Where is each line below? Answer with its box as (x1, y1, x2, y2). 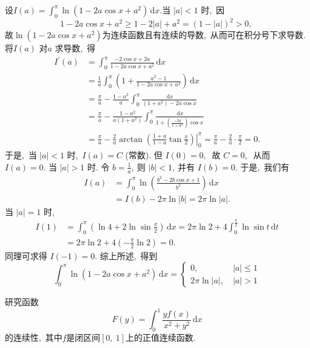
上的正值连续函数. (125, 331, 196, 344)
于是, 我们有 (240, 160, 289, 173)
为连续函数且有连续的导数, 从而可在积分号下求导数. (102, 28, 306, 41)
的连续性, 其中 (5, 331, 62, 344)
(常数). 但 (125, 149, 163, 161)
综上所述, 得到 (100, 249, 158, 262)
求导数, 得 (54, 42, 95, 54)
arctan (118, 135, 143, 144)
